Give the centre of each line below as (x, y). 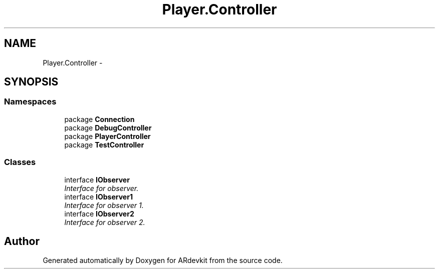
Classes (20, 162)
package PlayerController (107, 136)
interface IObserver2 (99, 213)
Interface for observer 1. (104, 205)
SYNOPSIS (31, 82)
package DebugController (108, 127)
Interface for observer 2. (105, 222)
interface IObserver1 (98, 196)
